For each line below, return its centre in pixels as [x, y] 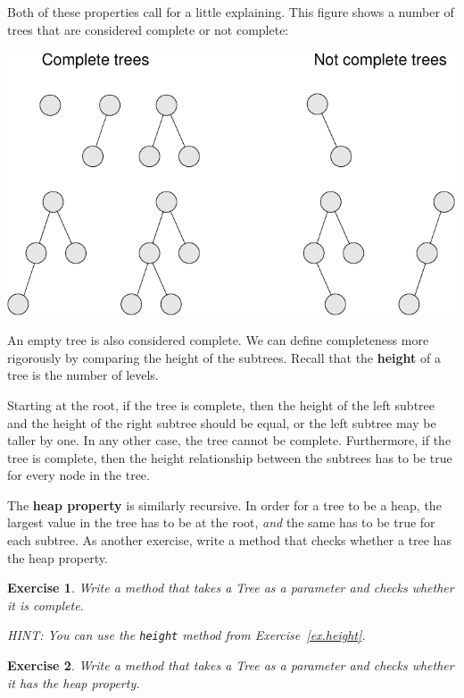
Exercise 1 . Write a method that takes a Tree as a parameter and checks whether [231, 588]
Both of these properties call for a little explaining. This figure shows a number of [231, 12]
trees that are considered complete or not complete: [148, 29]
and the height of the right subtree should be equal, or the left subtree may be [222, 422]
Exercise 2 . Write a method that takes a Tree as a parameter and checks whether [231, 665]
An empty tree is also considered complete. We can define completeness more [218, 340]
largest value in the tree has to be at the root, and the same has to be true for [221, 522]
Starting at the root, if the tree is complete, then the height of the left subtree [221, 404]
